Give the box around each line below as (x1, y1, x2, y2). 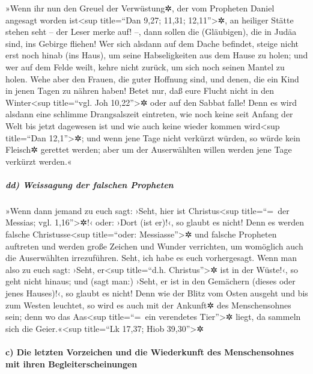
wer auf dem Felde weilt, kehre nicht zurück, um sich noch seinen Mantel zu (5, 60, 285, 73)
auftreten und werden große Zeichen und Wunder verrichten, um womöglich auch (5, 239, 303, 252)
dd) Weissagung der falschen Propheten (5, 178, 174, 191)
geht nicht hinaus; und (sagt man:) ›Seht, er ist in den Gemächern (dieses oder (5, 275, 296, 287)
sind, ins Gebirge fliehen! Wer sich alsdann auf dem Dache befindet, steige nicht (5, 37, 299, 49)
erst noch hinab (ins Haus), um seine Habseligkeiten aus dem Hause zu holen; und (5, 49, 308, 61)
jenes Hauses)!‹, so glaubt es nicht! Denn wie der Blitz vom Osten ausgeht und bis (5, 287, 308, 299)
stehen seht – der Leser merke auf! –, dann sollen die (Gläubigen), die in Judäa (5, 25, 297, 38)
